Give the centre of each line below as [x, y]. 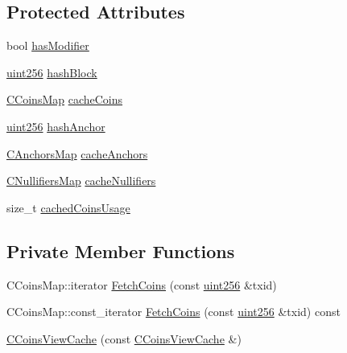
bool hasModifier [48, 45]
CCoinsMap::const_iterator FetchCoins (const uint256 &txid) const [173, 312]
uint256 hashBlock [52, 72]
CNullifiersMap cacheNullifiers [81, 181]
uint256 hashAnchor [56, 126]
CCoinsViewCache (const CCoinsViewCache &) [124, 338]
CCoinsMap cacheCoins [65, 99]
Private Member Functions [121, 250]
